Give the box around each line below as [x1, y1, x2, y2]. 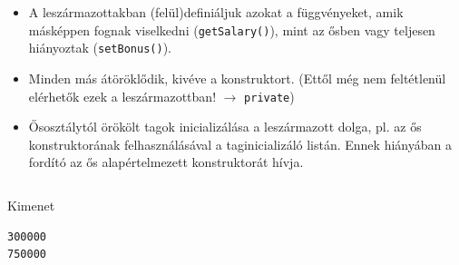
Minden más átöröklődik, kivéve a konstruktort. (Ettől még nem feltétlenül [28, 68, 446, 87]
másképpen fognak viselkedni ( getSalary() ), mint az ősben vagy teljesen [28, 20, 435, 39]
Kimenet [7, 195, 55, 214]
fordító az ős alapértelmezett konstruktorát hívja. [28, 152, 304, 172]
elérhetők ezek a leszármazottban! [28, 86, 217, 105]
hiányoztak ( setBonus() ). [28, 38, 171, 57]
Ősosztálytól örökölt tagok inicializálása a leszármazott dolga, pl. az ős [28, 117, 422, 136]
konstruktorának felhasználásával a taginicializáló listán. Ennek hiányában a [28, 134, 452, 153]
